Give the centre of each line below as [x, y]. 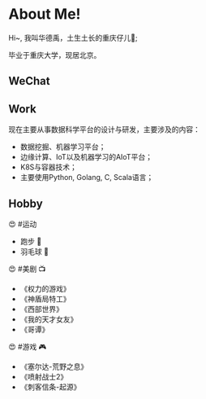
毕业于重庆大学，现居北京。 [55, 55]
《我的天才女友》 [49, 319]
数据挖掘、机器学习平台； [63, 147]
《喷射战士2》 [44, 376]
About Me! [45, 14]
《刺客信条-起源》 [50, 387]
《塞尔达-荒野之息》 [54, 366]
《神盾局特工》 [45, 299]
